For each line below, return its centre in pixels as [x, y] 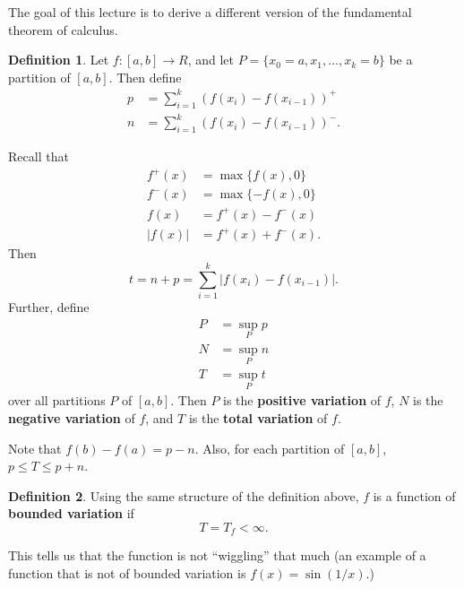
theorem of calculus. [63, 29]
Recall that [39, 156]
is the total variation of [258, 417]
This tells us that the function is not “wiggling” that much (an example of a [217, 555]
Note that [35, 448]
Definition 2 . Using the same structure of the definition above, [184, 495]
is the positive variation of [302, 400]
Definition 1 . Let [59, 60]
